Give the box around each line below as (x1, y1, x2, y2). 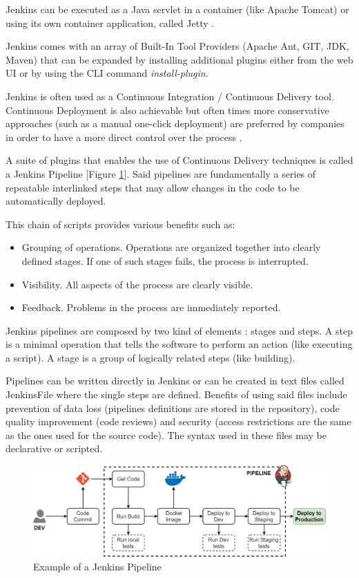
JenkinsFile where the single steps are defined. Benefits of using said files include (6, 387, 347, 402)
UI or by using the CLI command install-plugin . (6, 66, 208, 80)
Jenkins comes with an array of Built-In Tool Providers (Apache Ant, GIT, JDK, (6, 39, 349, 53)
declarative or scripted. (6, 441, 103, 456)
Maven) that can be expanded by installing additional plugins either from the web (6, 52, 353, 66)
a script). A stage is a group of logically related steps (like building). (6, 350, 295, 364)
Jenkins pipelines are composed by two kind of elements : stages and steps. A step (6, 323, 353, 337)
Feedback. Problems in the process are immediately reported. (21, 300, 281, 315)
